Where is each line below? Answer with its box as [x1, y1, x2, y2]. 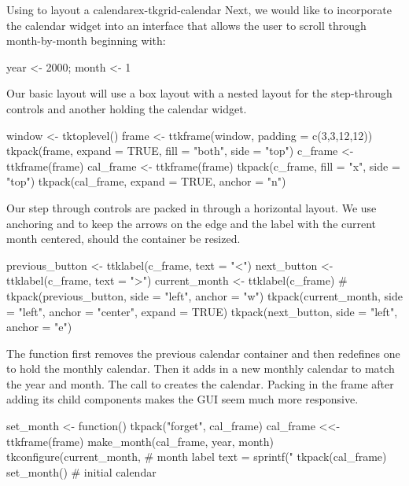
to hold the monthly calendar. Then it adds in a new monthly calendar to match [6, 360, 395, 377]
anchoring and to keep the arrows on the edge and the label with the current [6, 215, 377, 231]
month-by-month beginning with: [6, 32, 166, 49]
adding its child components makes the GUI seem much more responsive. [6, 391, 359, 407]
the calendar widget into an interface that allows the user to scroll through [6, 17, 367, 33]
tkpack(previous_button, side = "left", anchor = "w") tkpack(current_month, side [6, 287, 403, 304]
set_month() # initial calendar [6, 463, 157, 480]
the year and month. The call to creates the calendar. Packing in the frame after [6, 375, 394, 392]
